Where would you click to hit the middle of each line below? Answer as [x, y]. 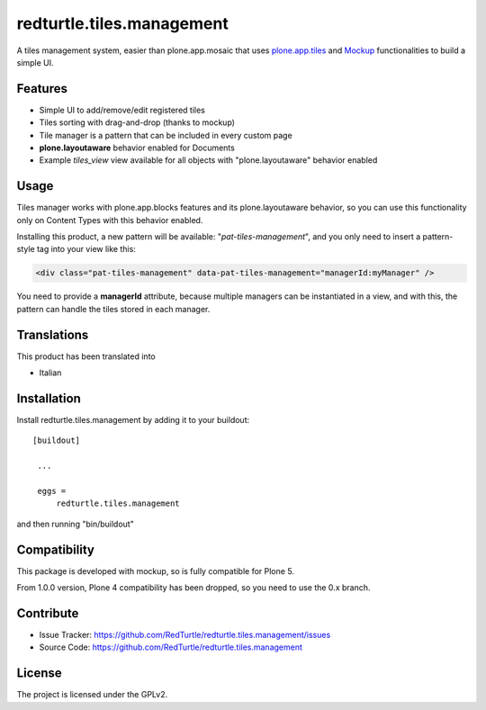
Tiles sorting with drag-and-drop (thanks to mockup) [137, 122]
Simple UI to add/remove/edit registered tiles [122, 110]
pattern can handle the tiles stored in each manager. [113, 309]
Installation [49, 398]
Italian [50, 373]
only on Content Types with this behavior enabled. [110, 220]
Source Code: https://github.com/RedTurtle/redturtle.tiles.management [171, 647]
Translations [53, 334]
